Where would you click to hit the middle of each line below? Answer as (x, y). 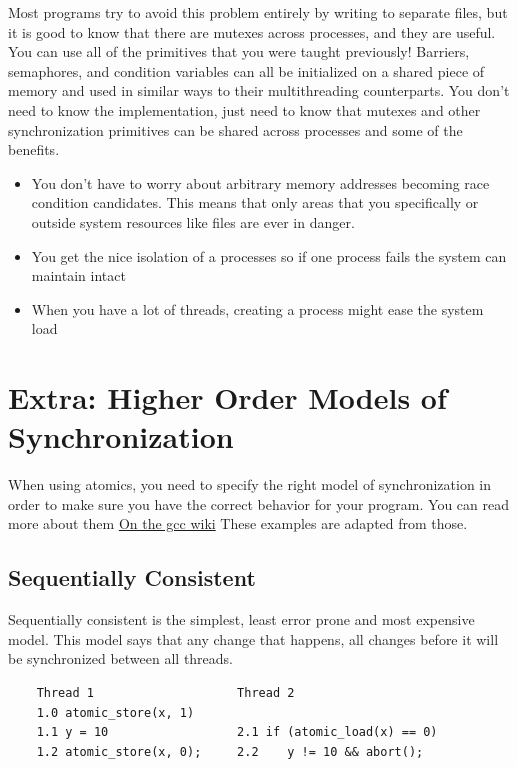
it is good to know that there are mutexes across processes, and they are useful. (252, 31)
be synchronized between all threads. (121, 658)
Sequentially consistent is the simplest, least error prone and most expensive (241, 619)
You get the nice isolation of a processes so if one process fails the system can (269, 255)
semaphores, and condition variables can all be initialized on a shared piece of (246, 70)
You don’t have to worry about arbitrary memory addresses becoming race (260, 182)
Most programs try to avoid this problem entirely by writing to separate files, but (258, 12)
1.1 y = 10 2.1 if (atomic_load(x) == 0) (237, 732)
